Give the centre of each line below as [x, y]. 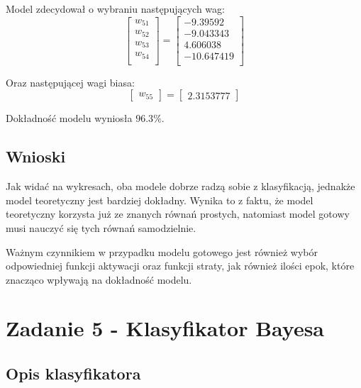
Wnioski [36, 156]
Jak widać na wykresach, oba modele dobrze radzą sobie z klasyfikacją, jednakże [180, 186]
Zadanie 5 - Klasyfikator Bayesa [165, 328]
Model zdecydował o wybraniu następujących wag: [115, 9]
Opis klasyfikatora [73, 373]
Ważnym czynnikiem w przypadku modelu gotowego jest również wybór [162, 251]
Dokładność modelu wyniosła [69, 118]
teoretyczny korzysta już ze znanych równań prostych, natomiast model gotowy [178, 214]
